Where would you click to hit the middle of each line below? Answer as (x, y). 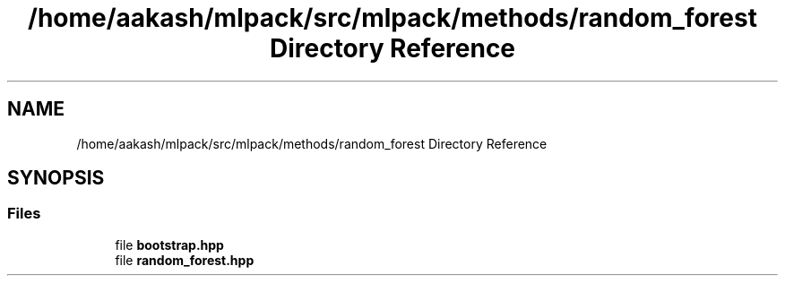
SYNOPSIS (56, 178)
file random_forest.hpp (185, 260)
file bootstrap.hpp (169, 244)
